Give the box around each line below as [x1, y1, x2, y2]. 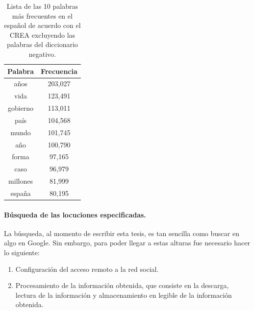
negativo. [28, 48, 56, 59]
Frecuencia [41, 66, 77, 76]
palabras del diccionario [6, 39, 78, 49]
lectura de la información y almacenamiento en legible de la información [15, 289, 232, 300]
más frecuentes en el [12, 10, 73, 21]
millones [8, 176, 33, 186]
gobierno [7, 103, 34, 113]
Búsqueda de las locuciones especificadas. [4, 209, 146, 219]
